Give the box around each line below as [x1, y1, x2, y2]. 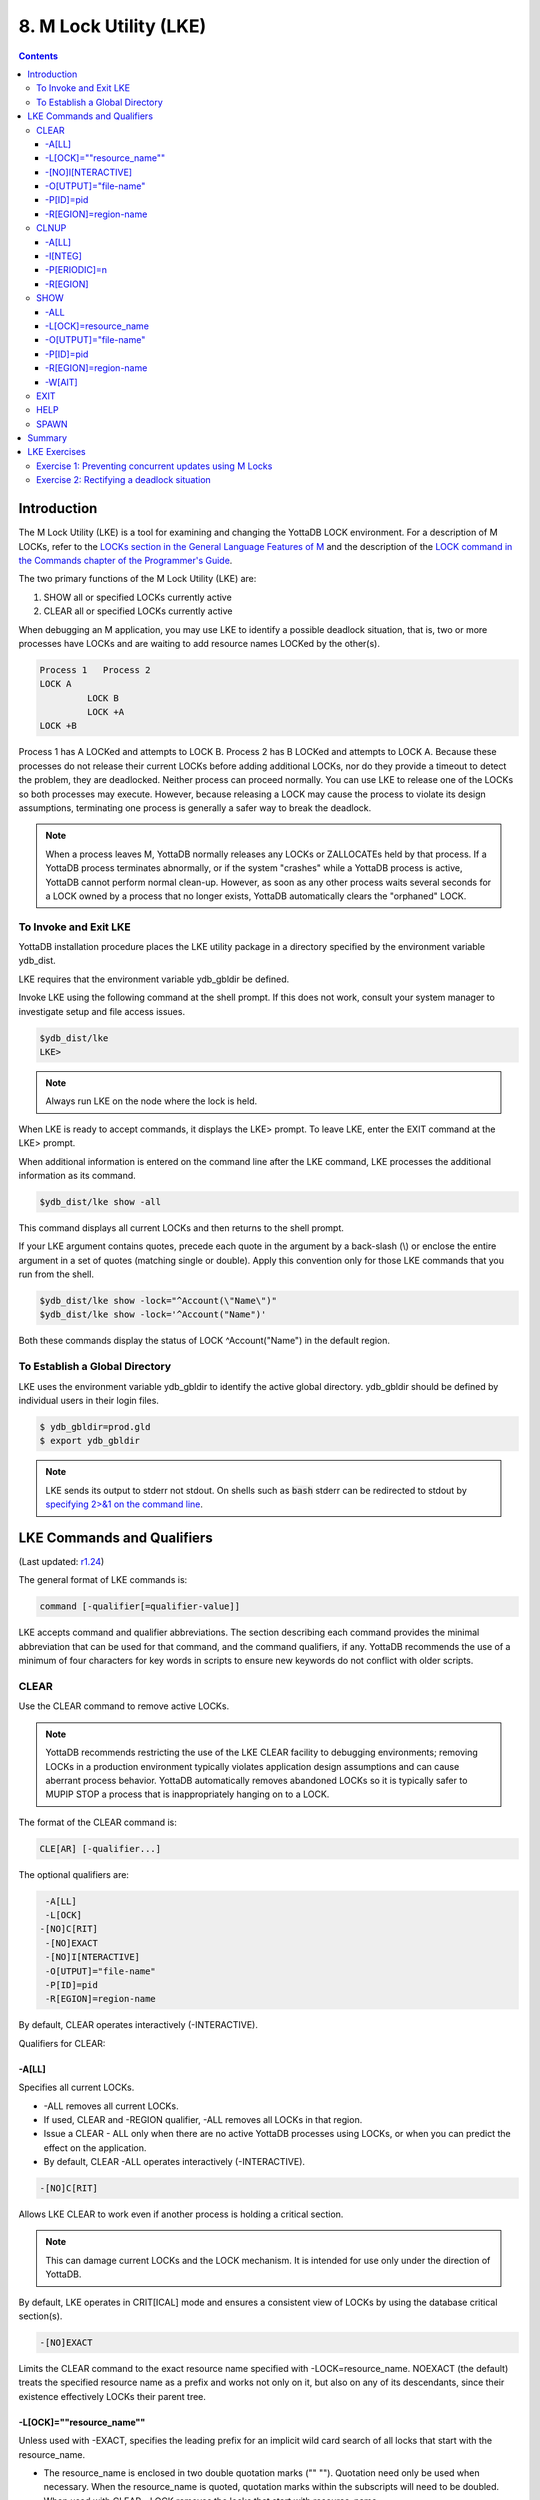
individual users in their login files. [18, 1395, 160, 1406]
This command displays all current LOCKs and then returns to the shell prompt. [18, 1221, 345, 1234]
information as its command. [18, 1169, 137, 1181]
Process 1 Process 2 [39, 664, 151, 675]
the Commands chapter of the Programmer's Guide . [18, 554, 233, 566]
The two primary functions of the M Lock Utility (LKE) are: [18, 573, 257, 585]
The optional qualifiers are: [18, 1868, 130, 1880]
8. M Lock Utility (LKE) [18, 15, 207, 37]
